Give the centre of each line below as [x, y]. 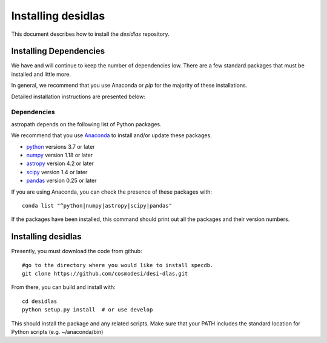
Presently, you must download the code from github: [77, 251]
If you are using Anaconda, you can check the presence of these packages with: [111, 192]
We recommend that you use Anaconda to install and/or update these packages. [111, 135]
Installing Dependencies [58, 51]
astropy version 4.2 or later [60, 163]
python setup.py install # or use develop [88, 310]
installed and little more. [41, 74]
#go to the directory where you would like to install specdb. [118, 265]
